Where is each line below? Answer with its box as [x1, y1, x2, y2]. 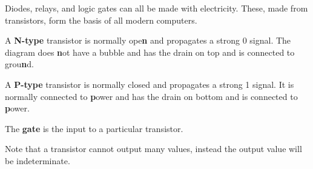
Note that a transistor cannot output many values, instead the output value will [5, 142, 302, 155]
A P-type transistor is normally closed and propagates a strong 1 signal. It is [5, 78, 294, 90]
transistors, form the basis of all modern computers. [5, 13, 197, 26]
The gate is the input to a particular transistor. [5, 122, 183, 134]
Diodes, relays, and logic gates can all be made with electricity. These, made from [5, 2, 308, 14]
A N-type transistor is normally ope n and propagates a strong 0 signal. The [5, 34, 291, 47]
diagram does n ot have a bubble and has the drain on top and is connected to [5, 45, 295, 58]
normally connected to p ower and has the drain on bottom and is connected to [5, 90, 298, 102]
